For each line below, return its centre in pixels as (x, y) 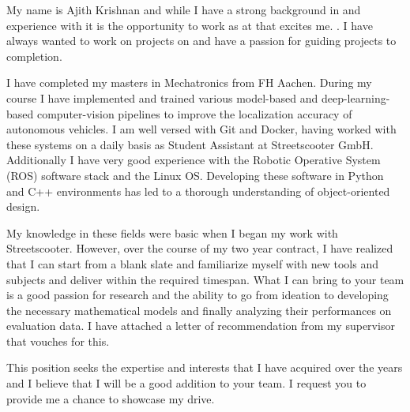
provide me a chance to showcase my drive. (111, 398)
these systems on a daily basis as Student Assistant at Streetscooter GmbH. (190, 144)
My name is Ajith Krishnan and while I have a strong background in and (184, 9)
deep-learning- (355, 97)
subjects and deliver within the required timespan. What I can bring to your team (205, 279)
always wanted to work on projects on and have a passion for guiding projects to (201, 41)
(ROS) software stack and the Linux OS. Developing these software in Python (195, 175)
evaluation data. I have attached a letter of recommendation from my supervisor (201, 326)
